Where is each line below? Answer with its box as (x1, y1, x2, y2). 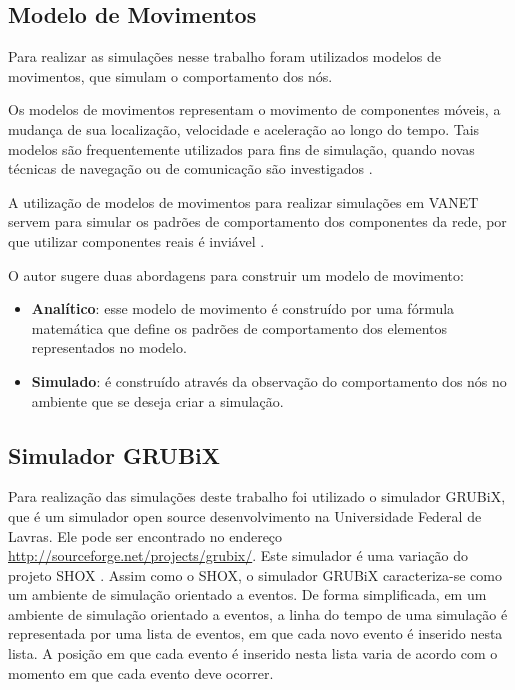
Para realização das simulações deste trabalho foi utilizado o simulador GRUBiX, (8, 486, 506, 507)
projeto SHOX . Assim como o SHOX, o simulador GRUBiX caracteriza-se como (8, 564, 502, 585)
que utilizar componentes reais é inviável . (8, 230, 265, 251)
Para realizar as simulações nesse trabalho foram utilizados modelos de (8, 46, 441, 67)
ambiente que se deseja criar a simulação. (31, 390, 284, 411)
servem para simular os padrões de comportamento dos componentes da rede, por (8, 211, 507, 232)
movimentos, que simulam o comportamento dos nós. (8, 65, 333, 86)
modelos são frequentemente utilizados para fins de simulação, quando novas (8, 138, 475, 159)
